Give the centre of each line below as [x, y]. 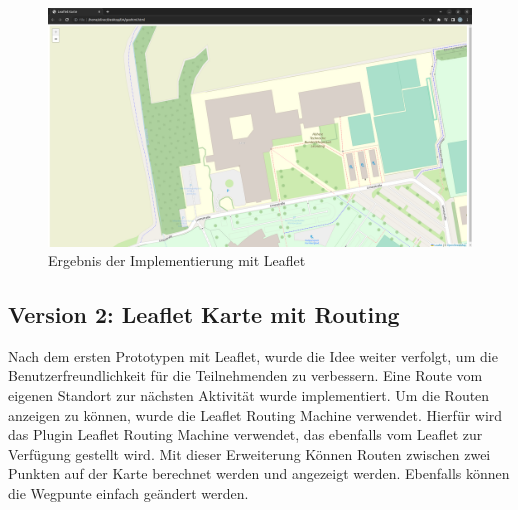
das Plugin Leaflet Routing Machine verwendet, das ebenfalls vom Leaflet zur [245, 434]
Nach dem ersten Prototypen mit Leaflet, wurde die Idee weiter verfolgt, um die [253, 355]
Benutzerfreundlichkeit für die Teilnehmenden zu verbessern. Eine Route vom [245, 375]
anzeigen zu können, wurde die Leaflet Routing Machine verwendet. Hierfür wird [255, 414]
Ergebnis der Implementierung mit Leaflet [177, 260]
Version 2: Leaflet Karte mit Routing [204, 314]
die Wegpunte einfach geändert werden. [128, 493]
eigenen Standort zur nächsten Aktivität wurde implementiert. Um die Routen [249, 395]
